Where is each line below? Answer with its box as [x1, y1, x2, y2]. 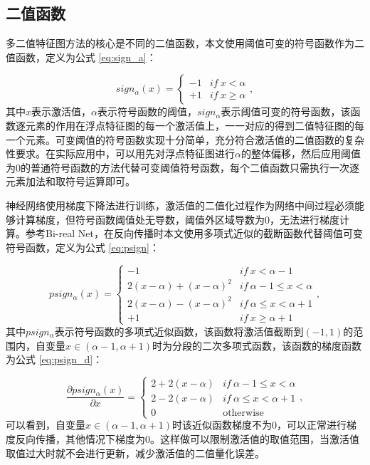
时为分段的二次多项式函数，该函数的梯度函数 [152, 338, 361, 352]
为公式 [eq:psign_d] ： [6, 352, 103, 367]
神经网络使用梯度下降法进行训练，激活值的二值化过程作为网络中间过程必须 [6, 197, 354, 212]
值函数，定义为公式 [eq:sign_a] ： [6, 49, 157, 64]
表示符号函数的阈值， [97, 104, 197, 119]
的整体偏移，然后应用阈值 [240, 146, 361, 161]
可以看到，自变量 [6, 417, 85, 432]
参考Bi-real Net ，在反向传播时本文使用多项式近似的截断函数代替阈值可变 [25, 226, 363, 241]
